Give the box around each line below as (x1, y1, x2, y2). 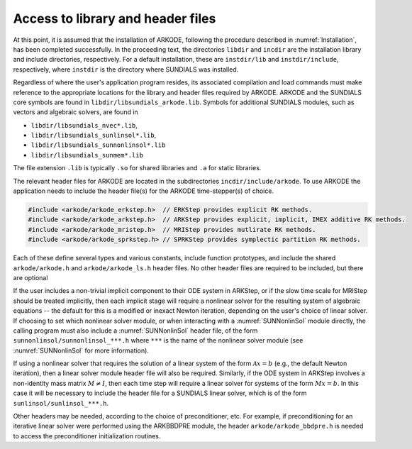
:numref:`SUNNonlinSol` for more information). (13, 346, 149, 355)
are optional (13, 273, 48, 282)
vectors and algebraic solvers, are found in (13, 108, 138, 116)
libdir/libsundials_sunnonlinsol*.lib (30, 141, 166, 149)
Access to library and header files (13, 11, 216, 26)
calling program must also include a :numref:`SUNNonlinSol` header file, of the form (13, 326, 258, 335)
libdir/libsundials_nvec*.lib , (30, 121, 138, 129)
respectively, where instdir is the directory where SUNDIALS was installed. (13, 65, 239, 74)
